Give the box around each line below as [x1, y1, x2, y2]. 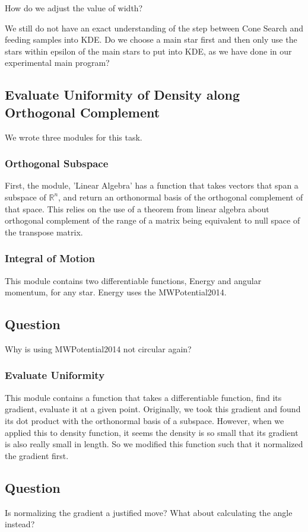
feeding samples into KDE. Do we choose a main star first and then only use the [5, 33, 297, 46]
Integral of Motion [5, 251, 95, 266]
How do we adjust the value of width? [5, 2, 143, 14]
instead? [5, 518, 35, 530]
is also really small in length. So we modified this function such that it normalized [5, 438, 303, 450]
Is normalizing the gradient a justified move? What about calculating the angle [5, 506, 293, 518]
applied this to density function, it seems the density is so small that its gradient [5, 426, 299, 438]
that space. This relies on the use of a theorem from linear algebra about [5, 202, 269, 215]
